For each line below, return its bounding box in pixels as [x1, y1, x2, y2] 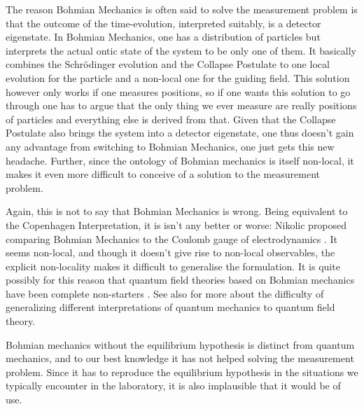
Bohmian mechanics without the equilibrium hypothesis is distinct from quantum [6, 337, 355, 352]
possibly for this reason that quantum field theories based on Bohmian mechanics [6, 272, 355, 287]
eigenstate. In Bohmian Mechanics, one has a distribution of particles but [6, 29, 321, 44]
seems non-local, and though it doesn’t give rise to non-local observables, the [6, 245, 335, 260]
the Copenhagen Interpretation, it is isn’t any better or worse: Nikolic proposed [6, 217, 347, 232]
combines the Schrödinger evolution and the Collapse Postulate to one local [6, 57, 330, 71]
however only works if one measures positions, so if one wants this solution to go [6, 84, 351, 99]
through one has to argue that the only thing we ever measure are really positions [6, 98, 357, 113]
